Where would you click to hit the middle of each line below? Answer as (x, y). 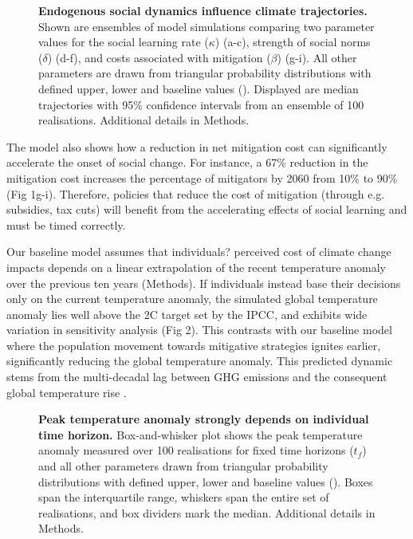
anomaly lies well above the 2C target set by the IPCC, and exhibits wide (187, 314)
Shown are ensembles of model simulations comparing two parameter (206, 26)
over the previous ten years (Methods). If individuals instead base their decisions (204, 283)
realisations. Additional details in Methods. (144, 120)
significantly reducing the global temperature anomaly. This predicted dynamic (200, 361)
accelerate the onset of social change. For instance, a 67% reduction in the (187, 162)
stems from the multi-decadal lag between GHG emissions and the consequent (197, 377)
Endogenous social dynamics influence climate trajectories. (203, 10)
